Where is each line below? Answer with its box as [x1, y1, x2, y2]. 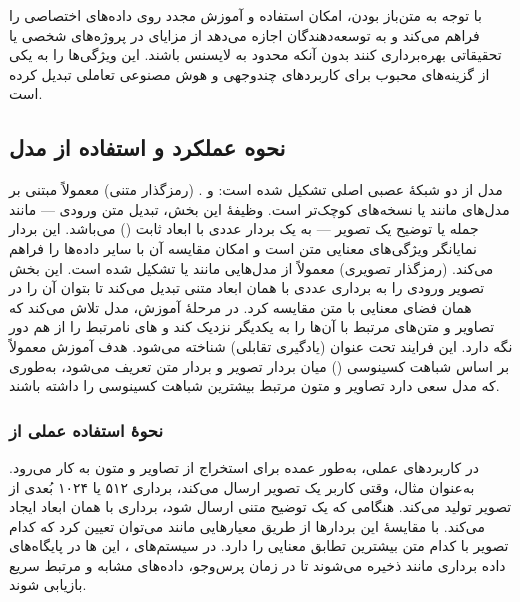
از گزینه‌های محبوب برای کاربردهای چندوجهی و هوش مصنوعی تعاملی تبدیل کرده [9, 63, 490, 84]
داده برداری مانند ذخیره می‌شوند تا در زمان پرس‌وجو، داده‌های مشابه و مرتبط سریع [9, 554, 506, 575]
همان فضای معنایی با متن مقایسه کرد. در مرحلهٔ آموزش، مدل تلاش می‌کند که [9, 296, 472, 317]
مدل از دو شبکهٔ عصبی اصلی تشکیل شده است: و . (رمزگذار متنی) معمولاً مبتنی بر [9, 179, 503, 200]
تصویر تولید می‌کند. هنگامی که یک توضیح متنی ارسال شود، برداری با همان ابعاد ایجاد [9, 496, 512, 517]
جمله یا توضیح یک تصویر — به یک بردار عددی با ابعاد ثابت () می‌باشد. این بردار [9, 218, 479, 239]
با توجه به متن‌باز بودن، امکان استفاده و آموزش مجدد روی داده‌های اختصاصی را [9, 5, 482, 25]
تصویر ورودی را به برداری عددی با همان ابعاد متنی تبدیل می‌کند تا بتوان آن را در [9, 277, 485, 298]
